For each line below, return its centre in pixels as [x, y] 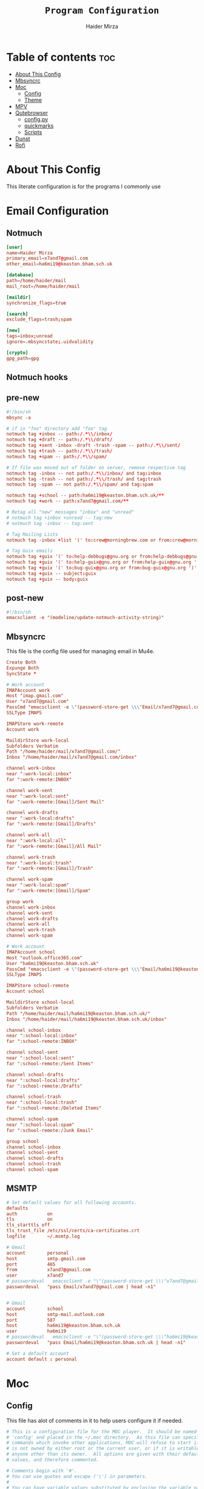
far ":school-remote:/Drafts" [45, 1086]
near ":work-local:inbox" [39, 774]
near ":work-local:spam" [38, 885]
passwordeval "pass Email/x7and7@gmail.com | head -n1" [81, 1287]
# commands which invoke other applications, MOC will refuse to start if [103, 1443]
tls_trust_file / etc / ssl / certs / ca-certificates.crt [73, 1231]
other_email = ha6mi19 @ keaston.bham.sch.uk [59, 264]
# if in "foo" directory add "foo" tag [57, 429]
